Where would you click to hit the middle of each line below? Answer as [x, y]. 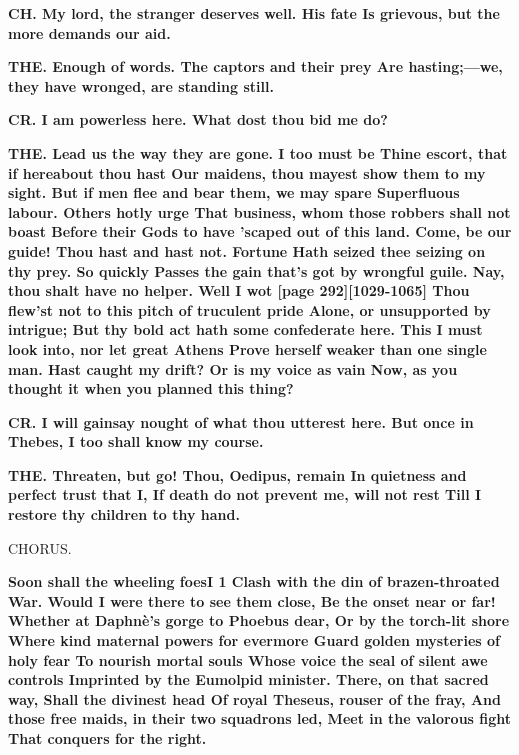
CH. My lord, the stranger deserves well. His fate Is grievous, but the [254, 13]
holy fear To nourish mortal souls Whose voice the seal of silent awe [248, 659]
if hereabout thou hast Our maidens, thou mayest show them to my [247, 172]
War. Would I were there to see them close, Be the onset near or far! [252, 600]
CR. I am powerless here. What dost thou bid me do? [198, 119]
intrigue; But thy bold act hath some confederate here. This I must [245, 329]
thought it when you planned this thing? [151, 388]
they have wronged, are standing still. [141, 85]
